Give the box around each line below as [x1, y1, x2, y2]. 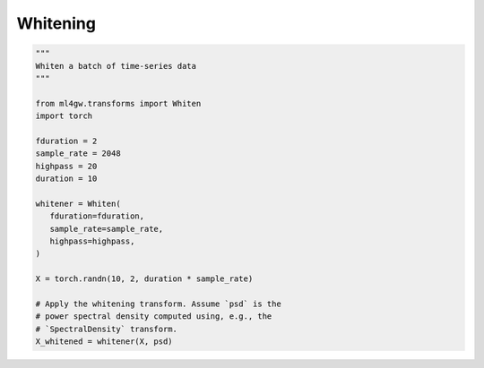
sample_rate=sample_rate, [49, 224, 164, 234]
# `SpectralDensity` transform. [35, 323, 178, 334]
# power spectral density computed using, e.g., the [35, 312, 272, 321]
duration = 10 [35, 174, 98, 184]
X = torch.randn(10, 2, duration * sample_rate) [35, 274, 254, 284]
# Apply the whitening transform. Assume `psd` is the [35, 298, 281, 309]
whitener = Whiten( [35, 198, 121, 209]
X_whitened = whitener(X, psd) [35, 337, 174, 347]
